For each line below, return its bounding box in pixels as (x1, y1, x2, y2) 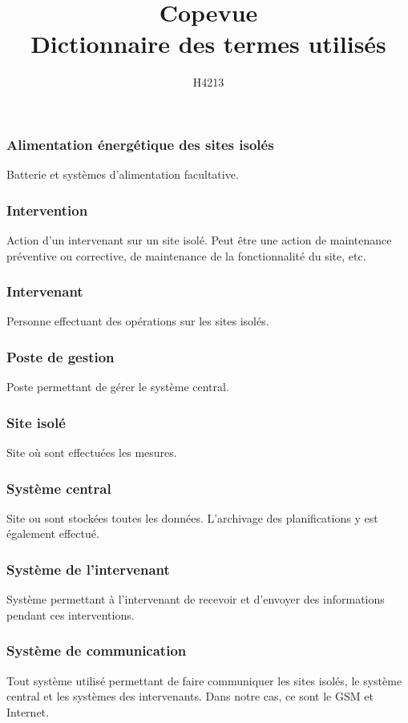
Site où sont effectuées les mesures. (6, 444, 177, 461)
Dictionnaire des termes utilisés (30, 27, 386, 60)
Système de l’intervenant (6, 559, 170, 579)
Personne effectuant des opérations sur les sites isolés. (6, 313, 269, 329)
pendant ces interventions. (6, 606, 135, 623)
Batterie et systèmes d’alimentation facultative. (6, 166, 239, 183)
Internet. (6, 703, 49, 720)
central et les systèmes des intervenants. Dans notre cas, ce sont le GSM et (6, 688, 374, 705)
